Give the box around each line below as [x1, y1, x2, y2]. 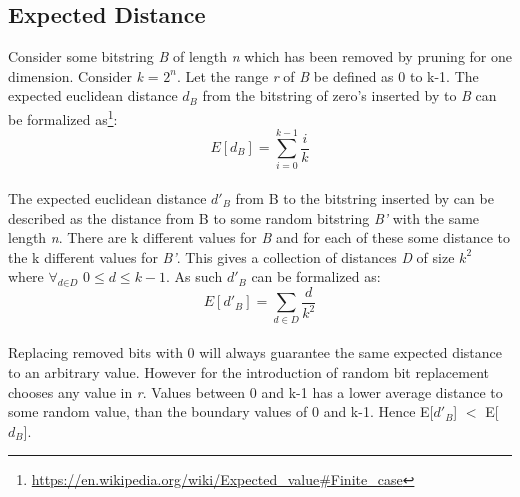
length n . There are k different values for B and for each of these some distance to [8, 227, 510, 248]
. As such [166, 266, 223, 287]
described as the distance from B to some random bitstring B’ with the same [8, 207, 480, 228]
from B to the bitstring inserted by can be [235, 187, 494, 208]
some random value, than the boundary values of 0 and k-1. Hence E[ [8, 401, 434, 422]
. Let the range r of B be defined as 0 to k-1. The [176, 65, 479, 86]
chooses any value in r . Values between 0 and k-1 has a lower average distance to [8, 381, 503, 402]
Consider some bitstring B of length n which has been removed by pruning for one [8, 46, 512, 67]
